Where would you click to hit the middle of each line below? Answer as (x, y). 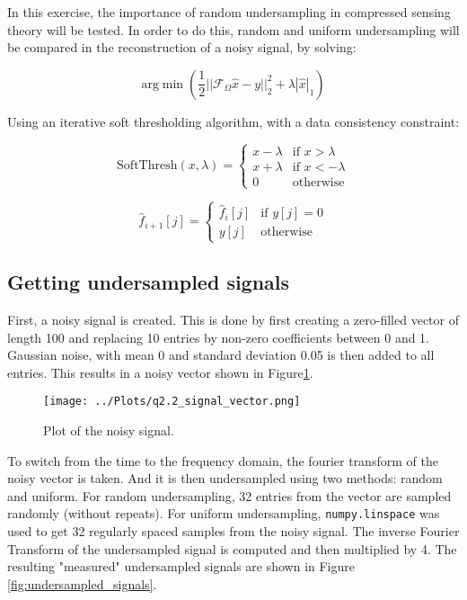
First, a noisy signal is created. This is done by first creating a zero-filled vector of (233, 319)
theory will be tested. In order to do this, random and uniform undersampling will (233, 29)
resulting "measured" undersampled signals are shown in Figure (181, 566)
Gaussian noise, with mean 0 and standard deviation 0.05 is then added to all (221, 355)
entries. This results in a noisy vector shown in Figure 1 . (160, 372)
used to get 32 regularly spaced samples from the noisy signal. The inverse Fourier (233, 531)
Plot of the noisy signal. (109, 430)
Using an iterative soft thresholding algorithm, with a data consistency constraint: (233, 121)
